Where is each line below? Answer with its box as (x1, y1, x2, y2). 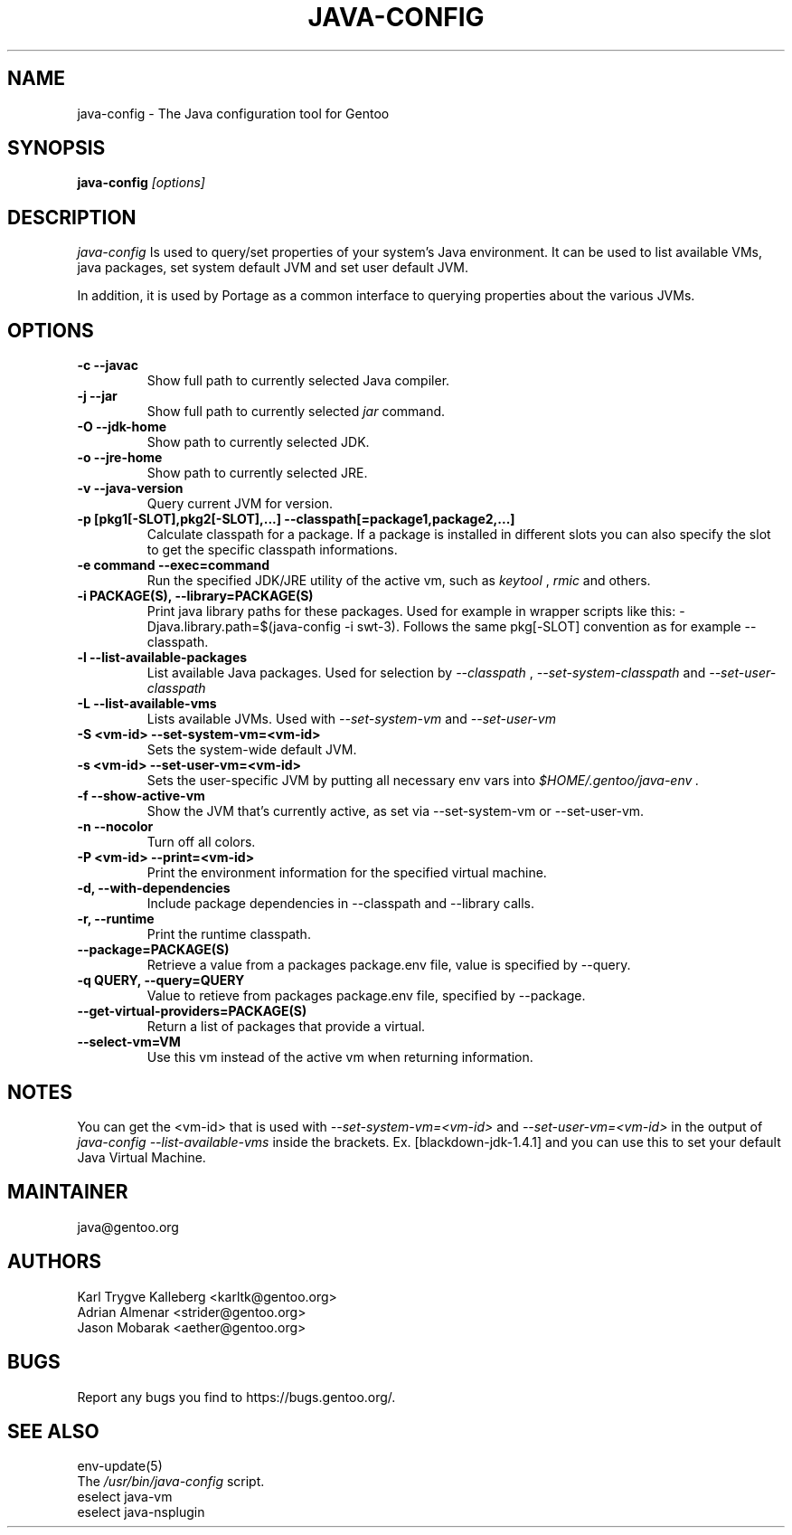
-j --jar (77, 388, 118, 404)
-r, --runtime (77, 911, 155, 927)
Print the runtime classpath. (146, 926, 311, 943)
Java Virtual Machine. (77, 1149, 206, 1165)
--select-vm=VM (77, 1034, 181, 1050)
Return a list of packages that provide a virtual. (146, 1019, 426, 1035)
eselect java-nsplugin (77, 1504, 205, 1521)
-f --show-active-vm (77, 788, 205, 804)
